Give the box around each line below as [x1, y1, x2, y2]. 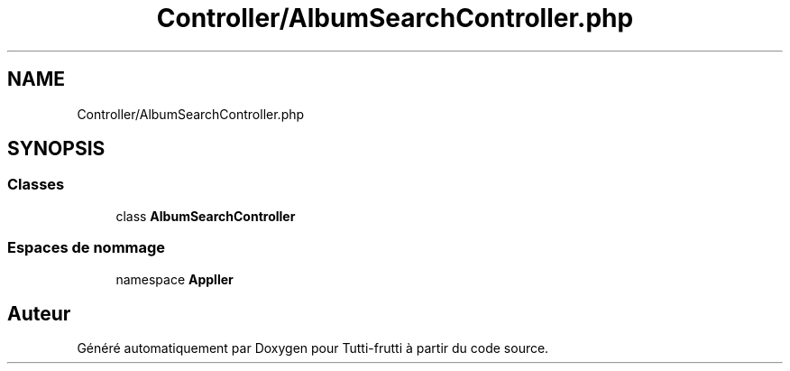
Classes [7, 175, 65, 194]
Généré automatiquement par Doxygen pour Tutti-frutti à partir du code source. [77, 340, 549, 357]
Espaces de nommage [7, 238, 166, 257]
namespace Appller [115, 271, 234, 287]
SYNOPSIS [7, 137, 106, 161]
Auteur [7, 301, 71, 325]
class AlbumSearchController [115, 208, 296, 224]
